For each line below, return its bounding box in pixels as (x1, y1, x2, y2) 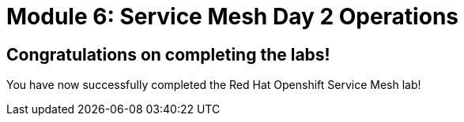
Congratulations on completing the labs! (6, 44, 330, 65)
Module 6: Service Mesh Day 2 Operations (6, 3, 458, 30)
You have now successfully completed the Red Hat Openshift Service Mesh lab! (6, 78, 421, 92)
